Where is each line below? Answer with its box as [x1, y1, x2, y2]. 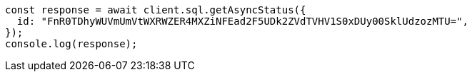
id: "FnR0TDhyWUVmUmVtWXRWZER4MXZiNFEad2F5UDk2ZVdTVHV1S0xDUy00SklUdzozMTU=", [16, 16, 469, 27]
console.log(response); [5, 38, 138, 49]
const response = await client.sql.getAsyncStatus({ [5, 4, 306, 16]
